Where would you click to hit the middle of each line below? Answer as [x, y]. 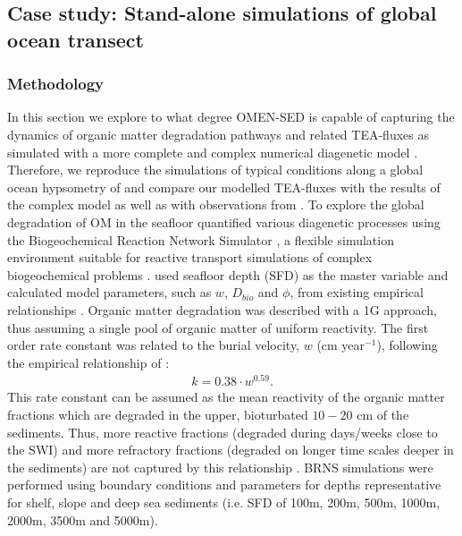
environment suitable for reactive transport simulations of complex [190, 257]
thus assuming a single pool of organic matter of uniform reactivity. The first [218, 327]
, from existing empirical [357, 292]
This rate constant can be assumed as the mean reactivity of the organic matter [226, 397]
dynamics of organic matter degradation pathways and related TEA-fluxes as [218, 134]
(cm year [341, 345]
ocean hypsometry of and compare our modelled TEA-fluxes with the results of [224, 187]
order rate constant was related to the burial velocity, [154, 345]
